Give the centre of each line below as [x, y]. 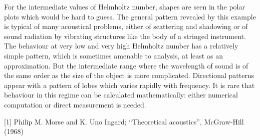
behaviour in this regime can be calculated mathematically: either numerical [121, 95]
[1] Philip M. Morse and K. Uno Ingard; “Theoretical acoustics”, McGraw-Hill [124, 121]
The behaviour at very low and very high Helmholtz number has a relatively [121, 46]
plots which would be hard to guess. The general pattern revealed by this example [130, 16]
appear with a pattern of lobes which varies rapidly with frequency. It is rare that [129, 85]
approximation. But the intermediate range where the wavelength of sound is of [126, 65]
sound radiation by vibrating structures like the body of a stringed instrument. [125, 36]
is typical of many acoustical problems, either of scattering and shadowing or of [126, 26]
